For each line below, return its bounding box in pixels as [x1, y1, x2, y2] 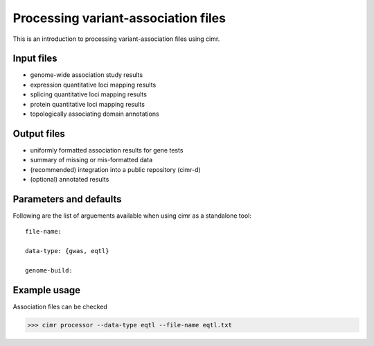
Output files [12, 128, 66, 139]
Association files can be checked [12, 302, 107, 311]
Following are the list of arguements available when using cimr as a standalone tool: [12, 211, 252, 220]
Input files [12, 53, 58, 64]
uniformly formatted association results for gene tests [30, 146, 184, 154]
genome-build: [25, 266, 73, 274]
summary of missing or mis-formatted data [30, 156, 152, 164]
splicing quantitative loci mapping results [30, 90, 147, 98]
